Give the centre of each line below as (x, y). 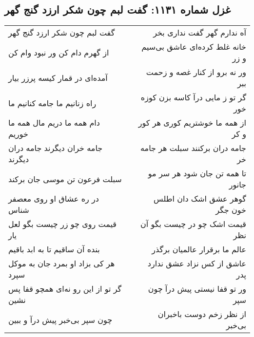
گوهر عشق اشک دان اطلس (200, 199)
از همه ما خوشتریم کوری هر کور (192, 123)
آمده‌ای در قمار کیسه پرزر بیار (58, 77)
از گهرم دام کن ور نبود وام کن (59, 52)
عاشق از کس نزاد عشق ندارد (197, 263)
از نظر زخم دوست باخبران (202, 314)
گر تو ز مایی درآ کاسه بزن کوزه (193, 97)
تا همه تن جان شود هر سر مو (197, 173)
